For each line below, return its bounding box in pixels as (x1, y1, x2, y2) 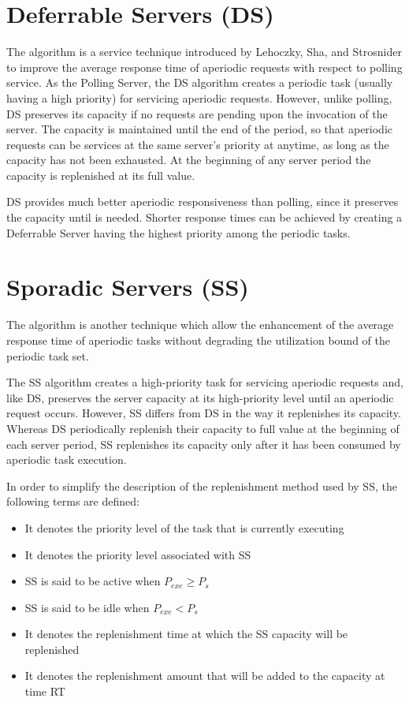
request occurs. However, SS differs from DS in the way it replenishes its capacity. (6, 405, 401, 421)
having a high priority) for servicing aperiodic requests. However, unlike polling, (6, 89, 392, 106)
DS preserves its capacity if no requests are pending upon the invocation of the (6, 105, 388, 121)
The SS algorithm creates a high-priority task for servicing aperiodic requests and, (6, 374, 403, 390)
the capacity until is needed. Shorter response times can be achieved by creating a (6, 209, 403, 226)
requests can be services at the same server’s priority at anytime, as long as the (6, 136, 389, 152)
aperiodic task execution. (6, 451, 127, 468)
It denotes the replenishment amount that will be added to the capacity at (24, 667, 385, 684)
